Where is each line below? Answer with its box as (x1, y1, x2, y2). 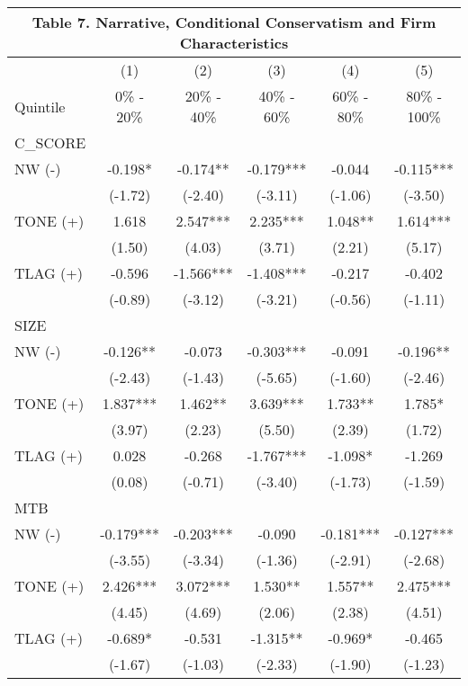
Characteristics (179, 32, 289, 53)
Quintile (14, 95, 66, 117)
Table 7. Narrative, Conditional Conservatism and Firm (31, 12, 436, 32)
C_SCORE (14, 132, 86, 153)
